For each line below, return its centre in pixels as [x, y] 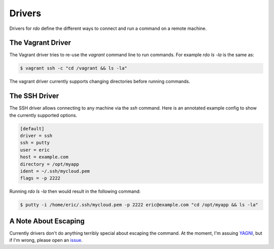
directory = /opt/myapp [50, 164]
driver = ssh [36, 136]
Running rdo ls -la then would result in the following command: [75, 191]
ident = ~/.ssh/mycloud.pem [55, 171]
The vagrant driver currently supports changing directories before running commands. [100, 82]
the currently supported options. [43, 115]
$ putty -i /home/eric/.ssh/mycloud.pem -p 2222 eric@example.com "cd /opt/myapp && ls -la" [139, 205]
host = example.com [44, 157]
